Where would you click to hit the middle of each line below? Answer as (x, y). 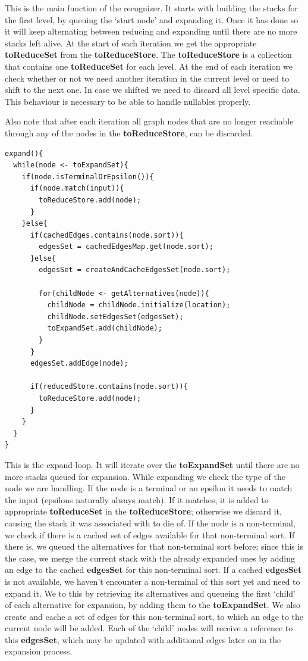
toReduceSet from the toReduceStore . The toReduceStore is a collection (148, 54)
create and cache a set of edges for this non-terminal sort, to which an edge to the (154, 616)
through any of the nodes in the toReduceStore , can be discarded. (129, 132)
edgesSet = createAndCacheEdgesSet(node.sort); (135, 270)
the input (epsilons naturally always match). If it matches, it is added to (137, 499)
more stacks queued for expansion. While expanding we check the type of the (145, 476)
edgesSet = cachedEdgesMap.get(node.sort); (126, 247)
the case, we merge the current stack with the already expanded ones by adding (150, 558)
